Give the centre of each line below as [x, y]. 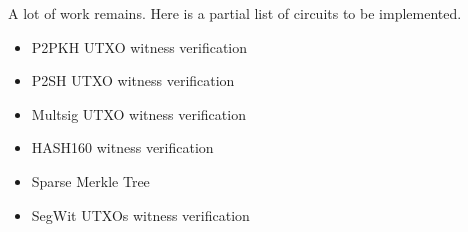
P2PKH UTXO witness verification [139, 46]
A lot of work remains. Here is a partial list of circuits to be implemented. [235, 13]
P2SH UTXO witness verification [133, 80]
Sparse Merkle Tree [90, 180]
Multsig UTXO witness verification [138, 113]
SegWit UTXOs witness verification [140, 214]
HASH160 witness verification [122, 147]
